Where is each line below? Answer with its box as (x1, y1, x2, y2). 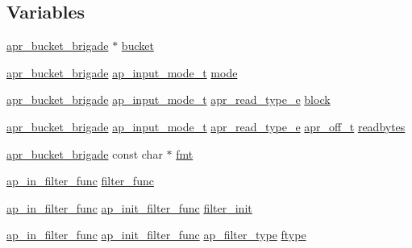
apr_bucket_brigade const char (6, 145, 163, 162)
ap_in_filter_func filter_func (6, 172, 154, 189)
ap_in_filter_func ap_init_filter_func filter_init (6, 199, 252, 216)
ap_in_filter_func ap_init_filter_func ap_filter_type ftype (6, 226, 306, 243)
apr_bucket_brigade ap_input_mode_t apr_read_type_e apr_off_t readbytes (6, 118, 406, 134)
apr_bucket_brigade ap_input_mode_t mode (6, 64, 238, 81)
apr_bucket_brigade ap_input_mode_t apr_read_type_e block (6, 91, 331, 108)
